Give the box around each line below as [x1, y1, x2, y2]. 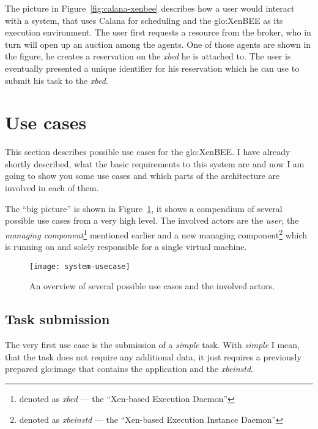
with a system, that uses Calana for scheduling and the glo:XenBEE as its [5, 13, 283, 26]
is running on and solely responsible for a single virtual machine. [5, 240, 247, 253]
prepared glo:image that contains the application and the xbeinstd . [5, 362, 253, 375]
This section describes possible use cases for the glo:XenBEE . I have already [5, 145, 290, 158]
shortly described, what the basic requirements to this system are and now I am [5, 157, 305, 170]
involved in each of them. [5, 181, 99, 194]
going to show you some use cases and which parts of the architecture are [5, 169, 280, 182]
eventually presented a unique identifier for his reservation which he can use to [5, 61, 300, 74]
